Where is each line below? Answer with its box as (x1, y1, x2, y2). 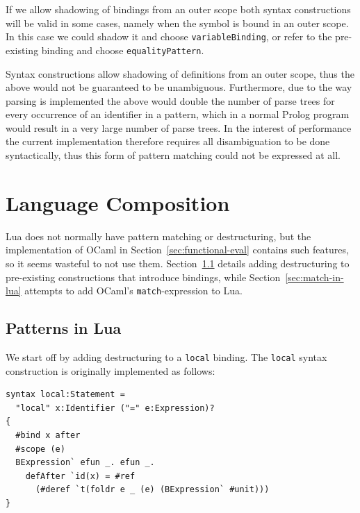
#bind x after (15, 430, 81, 441)
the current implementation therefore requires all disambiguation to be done (6, 134, 330, 149)
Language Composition (6, 188, 230, 217)
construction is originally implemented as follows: (6, 363, 215, 378)
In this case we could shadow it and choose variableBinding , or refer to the (6, 29, 332, 44)
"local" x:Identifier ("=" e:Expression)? (15, 403, 215, 413)
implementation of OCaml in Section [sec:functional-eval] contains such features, (6, 242, 349, 257)
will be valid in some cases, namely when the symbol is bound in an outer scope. (6, 15, 349, 30)
